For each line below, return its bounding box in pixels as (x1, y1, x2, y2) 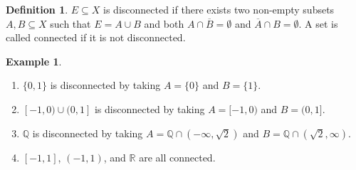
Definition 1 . (6, 2, 68, 16)
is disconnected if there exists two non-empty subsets (103, 2, 335, 16)
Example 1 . (6, 53, 62, 68)
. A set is (298, 16, 338, 31)
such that (50, 16, 91, 31)
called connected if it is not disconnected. (6, 30, 186, 45)
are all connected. (139, 149, 216, 164)
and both (144, 16, 184, 31)
